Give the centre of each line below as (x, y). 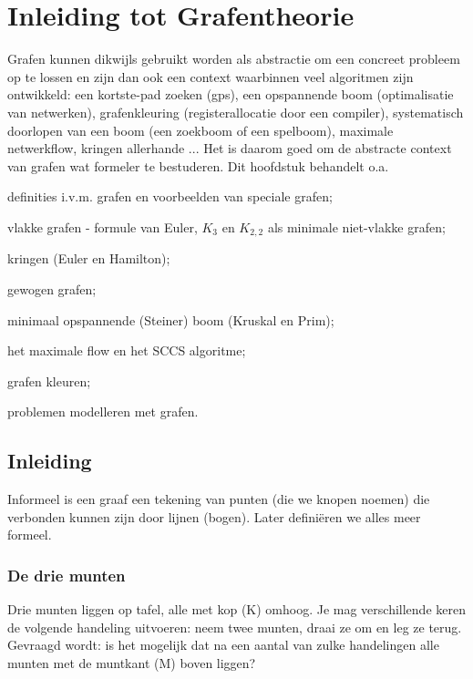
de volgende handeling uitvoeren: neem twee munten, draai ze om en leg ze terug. (235, 627)
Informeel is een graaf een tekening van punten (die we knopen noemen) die (219, 499)
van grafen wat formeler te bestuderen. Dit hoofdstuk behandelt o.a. (198, 165)
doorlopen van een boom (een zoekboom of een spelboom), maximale (201, 130)
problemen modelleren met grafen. (103, 412)
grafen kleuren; (49, 381)
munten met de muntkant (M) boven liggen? (132, 662)
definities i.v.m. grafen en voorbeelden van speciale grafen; (170, 196)
